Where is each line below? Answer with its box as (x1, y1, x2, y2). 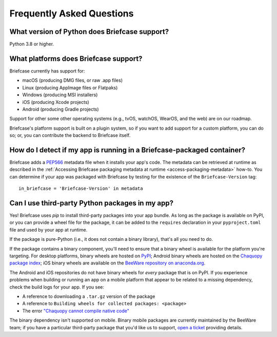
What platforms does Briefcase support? (9, 54, 143, 63)
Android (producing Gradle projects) (22, 106, 100, 112)
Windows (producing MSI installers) (22, 92, 98, 98)
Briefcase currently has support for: (9, 67, 85, 74)
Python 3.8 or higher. (9, 41, 54, 47)
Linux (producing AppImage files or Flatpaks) (22, 84, 118, 91)
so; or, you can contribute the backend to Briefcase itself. (9, 132, 131, 138)
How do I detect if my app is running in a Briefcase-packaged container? (9, 146, 246, 154)
